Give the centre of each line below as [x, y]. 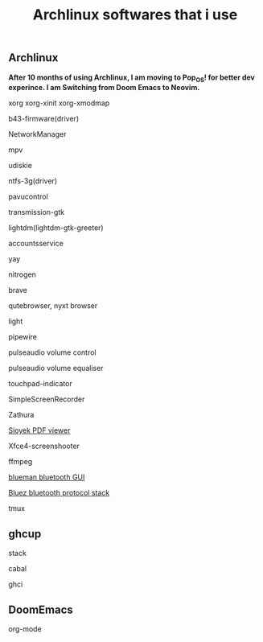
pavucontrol [28, 197]
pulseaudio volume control [52, 352]
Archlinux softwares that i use [135, 15]
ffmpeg [21, 462]
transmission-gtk [37, 212]
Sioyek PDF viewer [39, 430]
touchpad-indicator [40, 384]
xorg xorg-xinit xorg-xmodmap [59, 103]
